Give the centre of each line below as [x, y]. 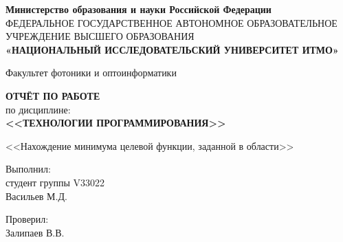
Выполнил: [28, 169]
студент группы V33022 [55, 182]
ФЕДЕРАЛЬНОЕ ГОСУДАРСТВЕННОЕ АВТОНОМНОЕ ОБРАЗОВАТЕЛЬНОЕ [171, 22]
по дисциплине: [38, 109]
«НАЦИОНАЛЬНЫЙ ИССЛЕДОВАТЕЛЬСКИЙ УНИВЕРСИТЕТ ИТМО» [172, 49]
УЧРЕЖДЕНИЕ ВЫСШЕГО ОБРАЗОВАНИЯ [100, 36]
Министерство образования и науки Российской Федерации [139, 9]
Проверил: [27, 219]
